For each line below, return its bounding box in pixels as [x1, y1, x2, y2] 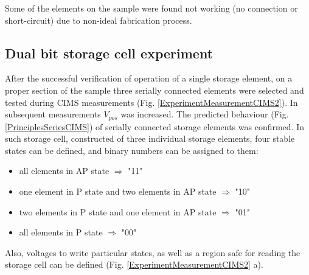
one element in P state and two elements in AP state [19, 185, 217, 197]
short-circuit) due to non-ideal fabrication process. [5, 13, 192, 26]
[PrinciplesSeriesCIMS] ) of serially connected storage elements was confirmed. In [5, 120, 304, 133]
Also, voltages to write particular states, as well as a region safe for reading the [5, 246, 300, 259]
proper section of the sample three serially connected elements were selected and [5, 83, 304, 96]
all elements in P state [19, 226, 103, 238]
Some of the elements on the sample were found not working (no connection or [5, 2, 298, 14]
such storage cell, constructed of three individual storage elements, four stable [5, 132, 295, 145]
